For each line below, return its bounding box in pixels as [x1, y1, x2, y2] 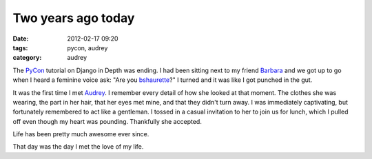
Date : [12, 34, 29, 43]
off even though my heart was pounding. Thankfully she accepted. [12, 117, 203, 125]
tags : [12, 43, 28, 52]
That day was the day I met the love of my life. [12, 142, 144, 151]
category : [12, 54, 42, 62]
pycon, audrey [67, 43, 108, 52]
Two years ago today [12, 10, 135, 25]
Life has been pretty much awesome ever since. [12, 130, 149, 138]
